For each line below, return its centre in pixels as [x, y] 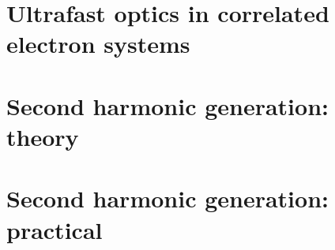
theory [43, 136]
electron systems [98, 44]
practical [55, 229]
